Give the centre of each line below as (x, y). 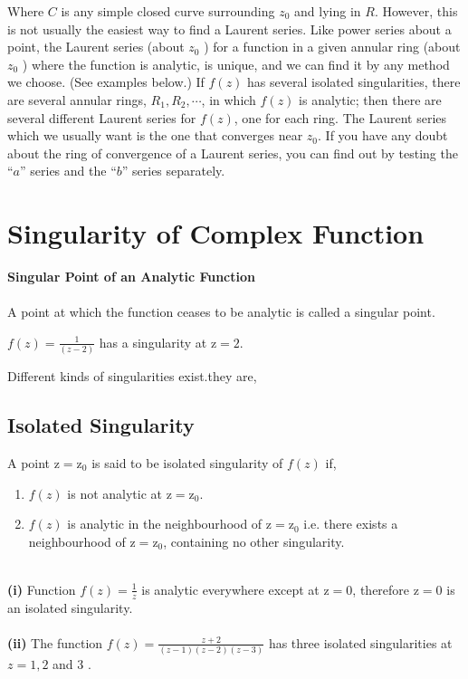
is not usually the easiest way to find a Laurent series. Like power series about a (229, 29)
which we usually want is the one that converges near (155, 135)
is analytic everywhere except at (230, 589)
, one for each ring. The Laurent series (340, 117)
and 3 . (72, 664)
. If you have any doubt (383, 135)
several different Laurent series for (102, 117)
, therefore (381, 589)
